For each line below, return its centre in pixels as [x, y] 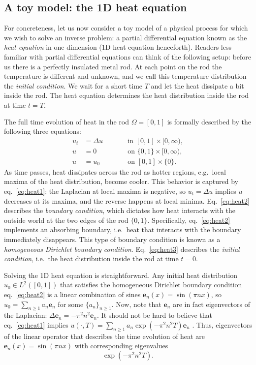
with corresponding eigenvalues [121, 346]
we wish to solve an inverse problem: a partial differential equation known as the [126, 37]
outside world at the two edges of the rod [66, 220]
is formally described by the [209, 121]
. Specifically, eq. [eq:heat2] [189, 220]
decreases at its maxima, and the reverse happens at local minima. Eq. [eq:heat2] [127, 200]
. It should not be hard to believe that [155, 315]
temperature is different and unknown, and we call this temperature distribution [125, 76]
